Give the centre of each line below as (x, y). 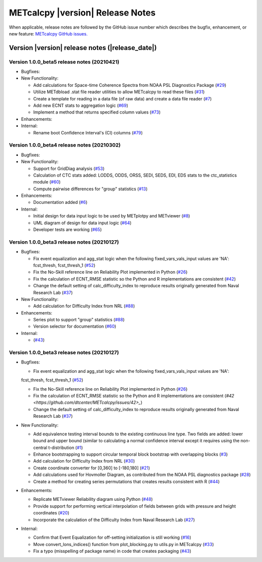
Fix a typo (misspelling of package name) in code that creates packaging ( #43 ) (112, 551)
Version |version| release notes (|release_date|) (83, 48)
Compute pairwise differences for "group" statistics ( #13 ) (90, 189)
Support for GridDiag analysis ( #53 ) (69, 168)
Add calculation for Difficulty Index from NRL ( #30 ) (84, 461)
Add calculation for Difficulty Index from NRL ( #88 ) (84, 306)
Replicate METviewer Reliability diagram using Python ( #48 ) (93, 499)
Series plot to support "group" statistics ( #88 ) (79, 320)
